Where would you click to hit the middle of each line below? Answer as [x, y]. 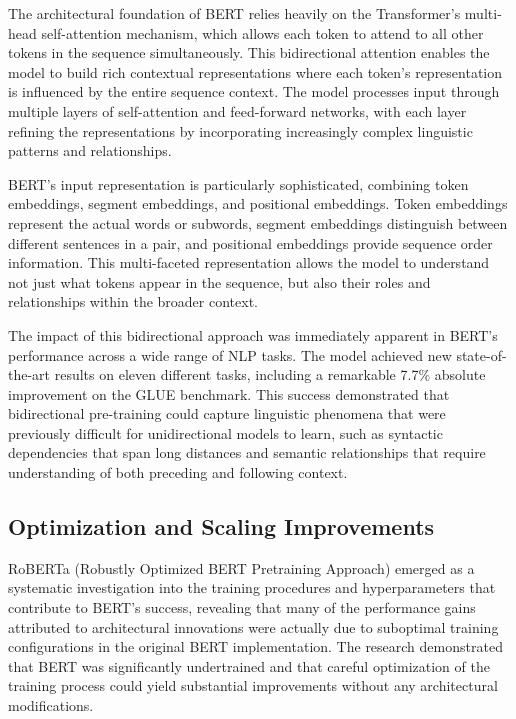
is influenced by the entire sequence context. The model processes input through [254, 91]
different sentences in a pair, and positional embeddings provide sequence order [250, 242]
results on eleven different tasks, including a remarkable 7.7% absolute [270, 374]
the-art [29, 374]
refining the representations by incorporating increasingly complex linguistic [240, 130]
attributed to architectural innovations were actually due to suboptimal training [253, 626]
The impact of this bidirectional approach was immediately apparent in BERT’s [253, 334]
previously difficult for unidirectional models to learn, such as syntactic [225, 432]
